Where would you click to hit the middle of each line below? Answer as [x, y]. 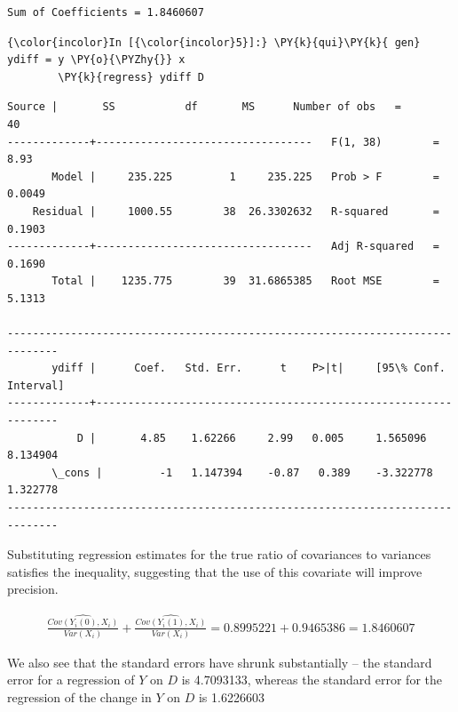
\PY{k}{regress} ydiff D [131, 77]
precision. [33, 589]
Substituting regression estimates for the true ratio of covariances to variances [219, 554]
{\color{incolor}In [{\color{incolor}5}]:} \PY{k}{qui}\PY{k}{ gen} [214, 42]
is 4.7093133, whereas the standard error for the [312, 680]
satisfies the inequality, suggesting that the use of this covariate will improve [215, 571]
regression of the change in [79, 697]
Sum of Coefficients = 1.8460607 [106, 12]
